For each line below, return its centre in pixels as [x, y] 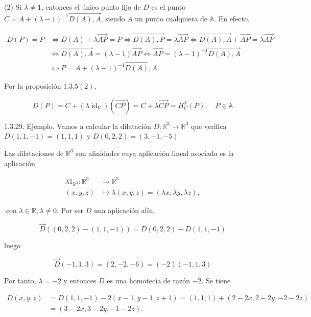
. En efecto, [232, 18]
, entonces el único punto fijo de [91, 7]
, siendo [113, 18]
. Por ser [70, 210]
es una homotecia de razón [148, 281]
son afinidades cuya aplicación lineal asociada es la [155, 153]
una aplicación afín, [125, 210]
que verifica [209, 126]
